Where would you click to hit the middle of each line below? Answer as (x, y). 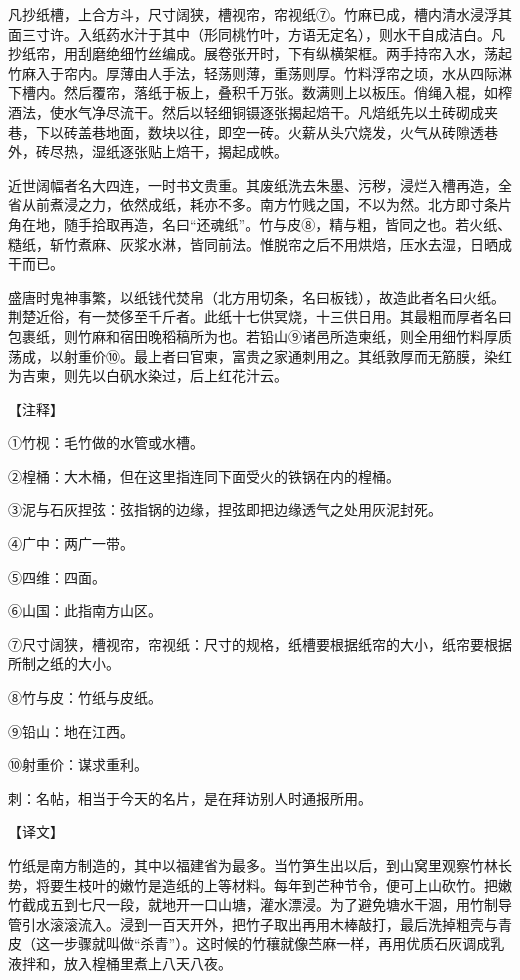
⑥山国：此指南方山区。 (85, 610)
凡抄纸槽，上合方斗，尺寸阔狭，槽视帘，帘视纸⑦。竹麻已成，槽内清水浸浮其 (260, 14)
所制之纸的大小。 (64, 663)
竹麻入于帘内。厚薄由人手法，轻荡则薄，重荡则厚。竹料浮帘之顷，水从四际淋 (260, 72)
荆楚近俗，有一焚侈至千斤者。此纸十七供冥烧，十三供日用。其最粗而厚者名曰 (260, 316)
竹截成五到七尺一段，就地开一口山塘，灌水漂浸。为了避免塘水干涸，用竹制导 (260, 904)
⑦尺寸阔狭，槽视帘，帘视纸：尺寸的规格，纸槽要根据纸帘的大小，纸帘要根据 (260, 643)
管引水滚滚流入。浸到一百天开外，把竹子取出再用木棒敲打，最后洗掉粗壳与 (253, 923)
